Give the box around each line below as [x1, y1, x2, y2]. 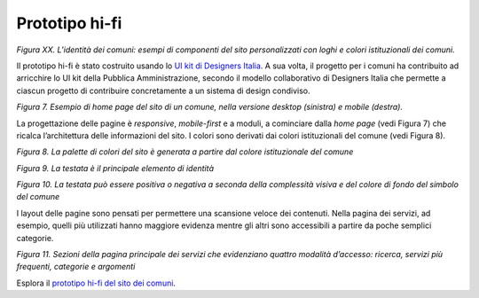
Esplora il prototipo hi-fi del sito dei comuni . [16, 278, 177, 288]
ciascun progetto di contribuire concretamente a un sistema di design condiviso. [16, 85, 310, 96]
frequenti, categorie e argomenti [16, 262, 136, 272]
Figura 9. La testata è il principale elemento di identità [16, 162, 215, 173]
